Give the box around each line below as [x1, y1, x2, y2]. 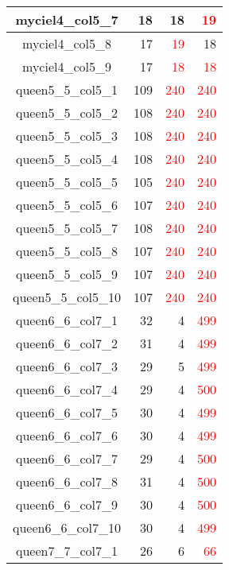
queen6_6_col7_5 [16, 403, 118, 421]
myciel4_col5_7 [15, 10, 118, 29]
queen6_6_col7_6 [16, 426, 118, 444]
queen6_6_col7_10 [13, 518, 122, 537]
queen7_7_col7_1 [16, 541, 118, 560]
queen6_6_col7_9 [16, 495, 118, 514]
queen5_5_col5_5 [16, 173, 118, 191]
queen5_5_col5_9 [16, 265, 118, 283]
